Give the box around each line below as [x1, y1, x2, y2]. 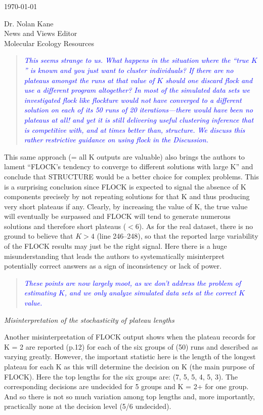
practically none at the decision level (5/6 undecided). [4, 401, 171, 411]
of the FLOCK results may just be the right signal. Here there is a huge [4, 241, 227, 251]
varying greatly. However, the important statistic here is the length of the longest [4, 351, 256, 362]
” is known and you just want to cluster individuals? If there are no [24, 64, 234, 75]
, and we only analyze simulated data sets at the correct [64, 287, 236, 298]
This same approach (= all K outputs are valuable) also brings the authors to [4, 151, 245, 162]
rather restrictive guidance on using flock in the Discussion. [24, 134, 208, 145]
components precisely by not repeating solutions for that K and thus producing [4, 191, 250, 202]
